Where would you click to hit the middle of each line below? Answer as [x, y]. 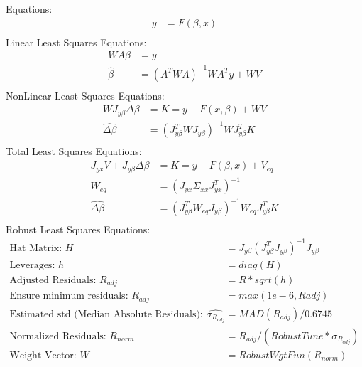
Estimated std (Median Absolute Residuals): [106, 314]
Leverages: [32, 265]
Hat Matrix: [36, 248]
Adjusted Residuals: [53, 280]
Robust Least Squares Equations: [78, 229]
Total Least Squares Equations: [74, 151]
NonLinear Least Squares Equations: [85, 95]
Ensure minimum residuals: [69, 296]
